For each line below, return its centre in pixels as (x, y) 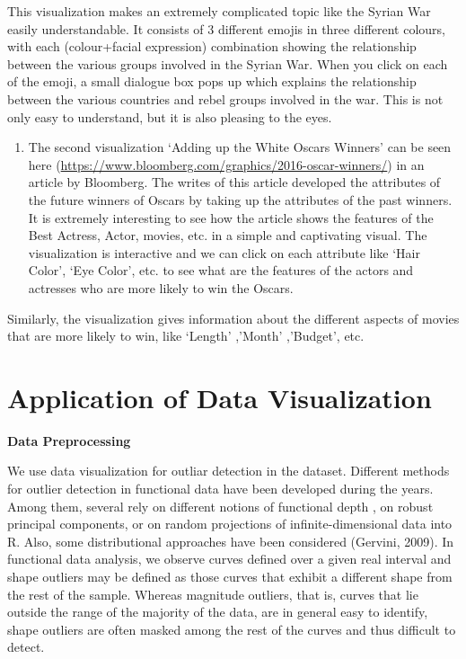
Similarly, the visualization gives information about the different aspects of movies (233, 318)
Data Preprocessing (69, 440)
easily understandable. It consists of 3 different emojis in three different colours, (226, 28)
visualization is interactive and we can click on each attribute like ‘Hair (224, 252)
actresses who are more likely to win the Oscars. (161, 287)
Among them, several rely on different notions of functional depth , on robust (220, 506)
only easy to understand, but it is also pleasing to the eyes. (170, 116)
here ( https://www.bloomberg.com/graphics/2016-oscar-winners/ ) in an (226, 164)
